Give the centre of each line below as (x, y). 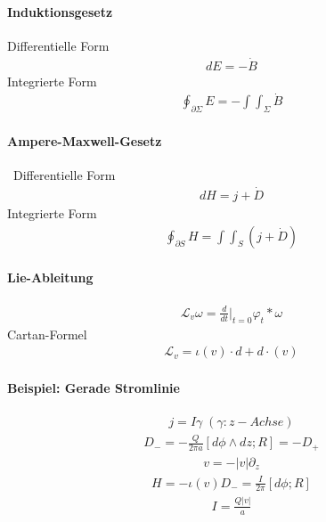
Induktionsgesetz (60, 11)
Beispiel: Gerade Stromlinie (94, 387)
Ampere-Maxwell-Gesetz (85, 140)
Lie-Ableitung (50, 277)
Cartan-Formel (47, 334)
